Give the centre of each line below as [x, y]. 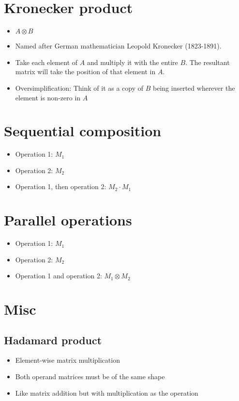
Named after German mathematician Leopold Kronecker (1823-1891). [118, 46]
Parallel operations [68, 220]
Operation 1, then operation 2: [61, 186]
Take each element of [46, 62]
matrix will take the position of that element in [85, 72]
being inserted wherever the [194, 88]
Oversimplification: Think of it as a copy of [79, 88]
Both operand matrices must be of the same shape [90, 377]
